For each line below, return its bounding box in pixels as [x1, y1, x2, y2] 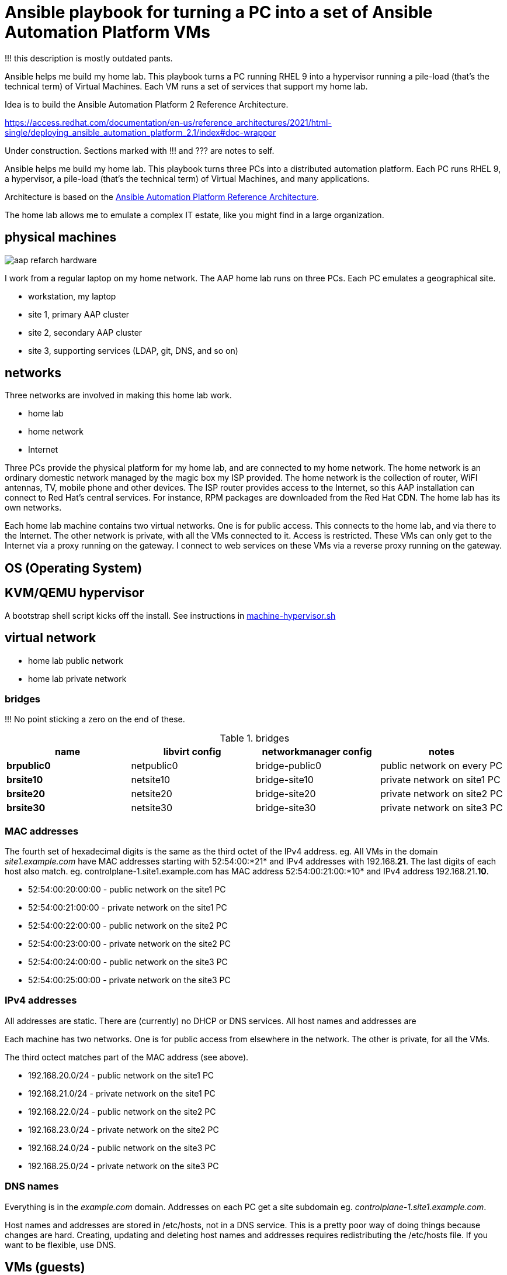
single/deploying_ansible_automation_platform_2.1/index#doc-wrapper [5, 127, 276, 137]
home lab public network [28, 655, 123, 666]
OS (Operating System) [5, 560, 143, 576]
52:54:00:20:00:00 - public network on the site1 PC [28, 884, 226, 895]
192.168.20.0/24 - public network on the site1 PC [28, 1070, 214, 1080]
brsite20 [6, 788, 45, 800]
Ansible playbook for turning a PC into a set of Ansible [5, 2, 433, 22]
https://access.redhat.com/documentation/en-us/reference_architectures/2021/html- [5, 117, 332, 127]
